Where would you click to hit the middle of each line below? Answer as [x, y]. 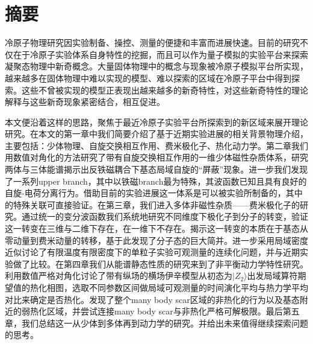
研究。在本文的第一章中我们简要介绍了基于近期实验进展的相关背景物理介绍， [156, 134]
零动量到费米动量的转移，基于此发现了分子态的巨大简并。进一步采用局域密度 [156, 240]
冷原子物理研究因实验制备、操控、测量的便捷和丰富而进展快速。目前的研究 [152, 43]
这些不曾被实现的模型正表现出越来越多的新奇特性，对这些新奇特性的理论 [165, 90]
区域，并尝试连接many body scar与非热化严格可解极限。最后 [165, 311]
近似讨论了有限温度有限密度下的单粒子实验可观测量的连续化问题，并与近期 [152, 252]
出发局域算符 [272, 276]
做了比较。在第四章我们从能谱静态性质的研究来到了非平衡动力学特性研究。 [160, 263]
